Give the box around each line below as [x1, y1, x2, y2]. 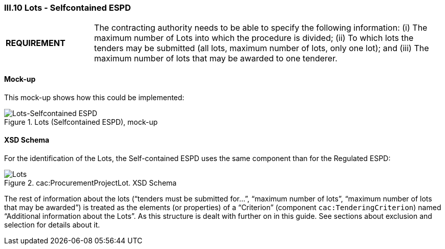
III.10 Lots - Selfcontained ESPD [4, 3, 131, 13]
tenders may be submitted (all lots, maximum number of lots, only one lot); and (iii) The [94, 43, 429, 54]
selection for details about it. [4, 220, 100, 229]
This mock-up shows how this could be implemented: [4, 93, 184, 102]
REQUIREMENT [6, 38, 66, 49]
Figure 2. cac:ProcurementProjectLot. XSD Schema [4, 178, 177, 187]
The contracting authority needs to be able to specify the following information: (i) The [94, 22, 428, 33]
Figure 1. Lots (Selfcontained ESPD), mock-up [4, 117, 158, 126]
